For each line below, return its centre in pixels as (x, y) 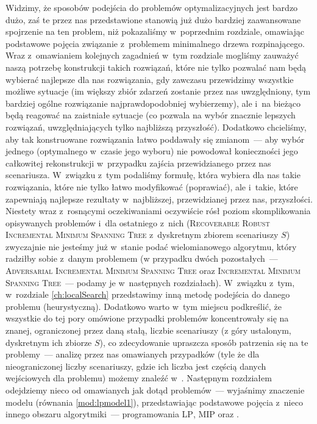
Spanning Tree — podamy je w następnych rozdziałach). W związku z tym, (150, 282)
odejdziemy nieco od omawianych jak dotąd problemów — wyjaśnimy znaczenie (155, 390)
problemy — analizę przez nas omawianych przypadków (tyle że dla (133, 354)
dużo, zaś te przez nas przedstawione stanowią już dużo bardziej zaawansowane (153, 19)
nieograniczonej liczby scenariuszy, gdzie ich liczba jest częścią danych (136, 366)
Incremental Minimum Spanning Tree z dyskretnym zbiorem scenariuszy (142, 235)
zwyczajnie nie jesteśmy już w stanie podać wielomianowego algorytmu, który (151, 246)
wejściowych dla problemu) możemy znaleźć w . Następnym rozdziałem (139, 378)
